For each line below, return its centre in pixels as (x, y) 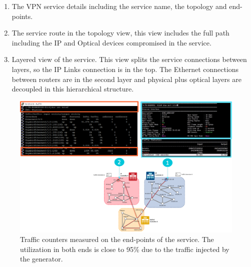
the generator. (41, 259)
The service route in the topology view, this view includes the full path (120, 33)
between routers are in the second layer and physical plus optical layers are (126, 79)
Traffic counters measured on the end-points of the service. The (117, 239)
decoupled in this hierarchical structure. (73, 89)
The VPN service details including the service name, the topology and (119, 6)
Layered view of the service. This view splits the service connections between (129, 59)
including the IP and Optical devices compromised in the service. (111, 42)
